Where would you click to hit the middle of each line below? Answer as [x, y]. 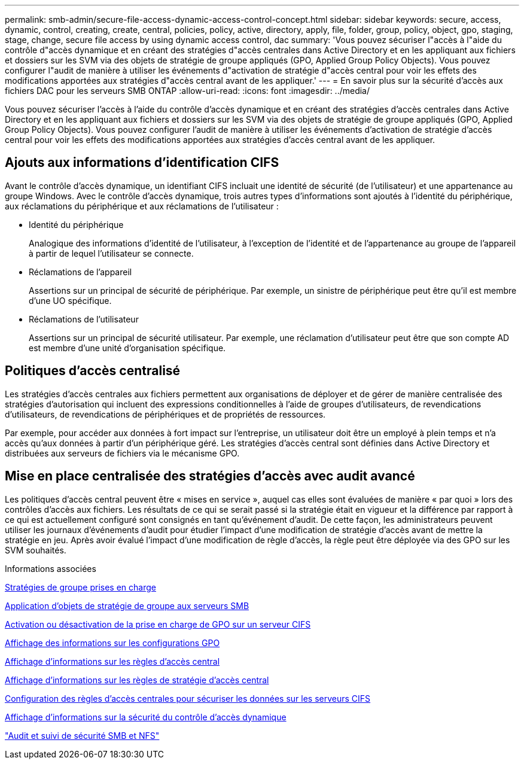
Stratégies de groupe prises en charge [80, 587]
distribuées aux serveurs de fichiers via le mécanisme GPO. [122, 453]
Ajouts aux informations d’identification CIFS [142, 163]
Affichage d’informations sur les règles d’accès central [112, 661]
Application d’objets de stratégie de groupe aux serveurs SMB [127, 605]
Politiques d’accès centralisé [93, 371]
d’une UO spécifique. [70, 300]
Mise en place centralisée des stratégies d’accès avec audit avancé [210, 476]
